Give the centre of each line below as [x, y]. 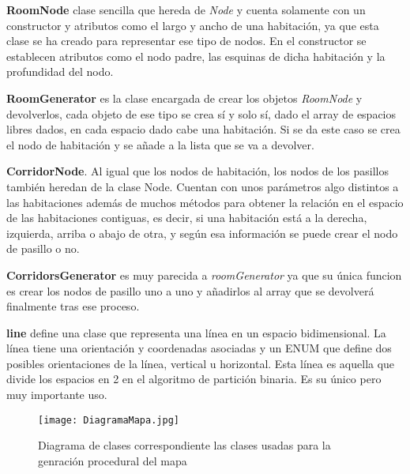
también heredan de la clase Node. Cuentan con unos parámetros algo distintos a [203, 186]
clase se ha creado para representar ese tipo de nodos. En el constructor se [186, 41]
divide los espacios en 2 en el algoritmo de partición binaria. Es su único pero [194, 379]
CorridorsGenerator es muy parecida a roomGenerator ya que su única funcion [204, 275]
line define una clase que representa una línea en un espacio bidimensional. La [196, 332]
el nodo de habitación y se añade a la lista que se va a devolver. [160, 144]
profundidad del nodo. [60, 71]
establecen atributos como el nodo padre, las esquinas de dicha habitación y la [196, 56]
